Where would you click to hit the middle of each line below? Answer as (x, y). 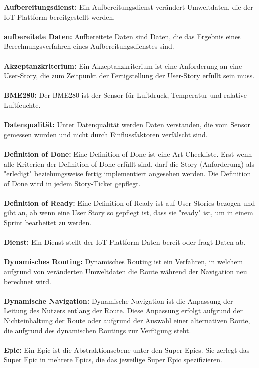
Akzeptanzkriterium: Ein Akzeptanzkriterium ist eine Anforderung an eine (123, 65)
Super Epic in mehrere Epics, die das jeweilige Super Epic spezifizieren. (113, 360)
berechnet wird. (28, 281)
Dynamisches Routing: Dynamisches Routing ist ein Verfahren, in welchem (124, 262)
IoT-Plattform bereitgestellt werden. (60, 16)
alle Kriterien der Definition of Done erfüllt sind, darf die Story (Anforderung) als (129, 163)
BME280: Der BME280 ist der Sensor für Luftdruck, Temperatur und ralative (126, 95)
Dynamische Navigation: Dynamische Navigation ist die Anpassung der (119, 301)
